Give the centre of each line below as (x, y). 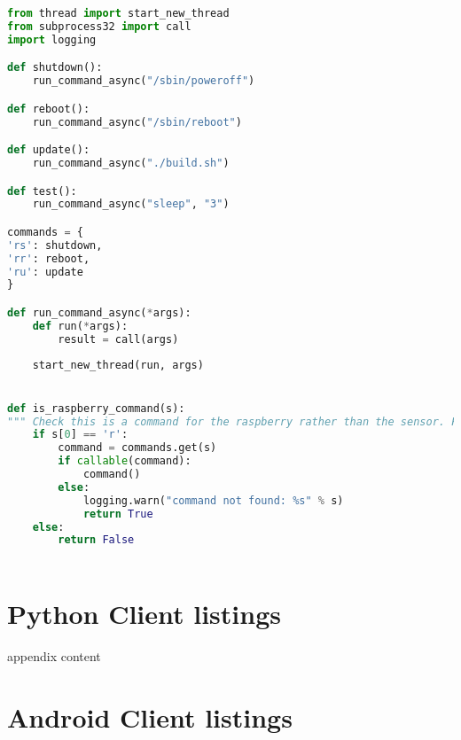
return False (96, 540)
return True (118, 514)
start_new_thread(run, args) (118, 366)
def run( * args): (80, 326)
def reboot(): (49, 109)
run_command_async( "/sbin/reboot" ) (137, 122)
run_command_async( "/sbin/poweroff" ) (144, 81)
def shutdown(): (55, 68)
